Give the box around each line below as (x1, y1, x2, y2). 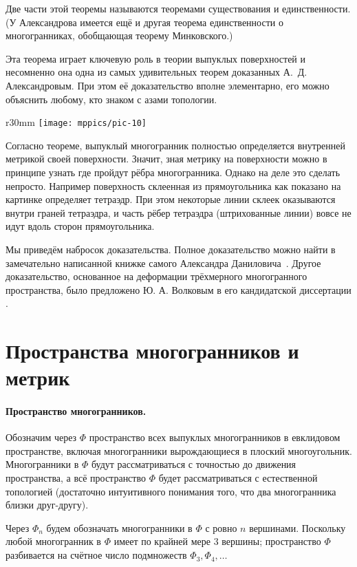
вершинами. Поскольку (249, 520, 346, 535)
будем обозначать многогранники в (46, 520, 193, 535)
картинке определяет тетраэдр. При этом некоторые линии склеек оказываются (6, 192, 336, 206)
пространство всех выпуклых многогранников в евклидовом (89, 430, 340, 445)
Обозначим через (6, 430, 77, 445)
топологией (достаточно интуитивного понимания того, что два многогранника (6, 484, 336, 498)
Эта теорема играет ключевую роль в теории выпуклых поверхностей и (6, 51, 305, 65)
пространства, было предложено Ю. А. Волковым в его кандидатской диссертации (6, 282, 351, 297)
